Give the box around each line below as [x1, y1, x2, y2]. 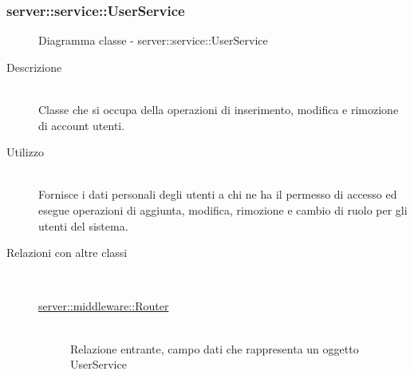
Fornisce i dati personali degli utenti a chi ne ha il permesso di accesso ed [38, 186, 397, 203]
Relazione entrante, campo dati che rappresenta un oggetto [70, 340, 359, 357]
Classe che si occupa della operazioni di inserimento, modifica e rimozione [38, 101, 399, 117]
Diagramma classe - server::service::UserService [38, 32, 268, 49]
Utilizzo [6, 144, 45, 160]
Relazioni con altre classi [6, 244, 128, 261]
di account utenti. [38, 116, 125, 133]
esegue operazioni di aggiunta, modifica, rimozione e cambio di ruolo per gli [38, 201, 408, 218]
